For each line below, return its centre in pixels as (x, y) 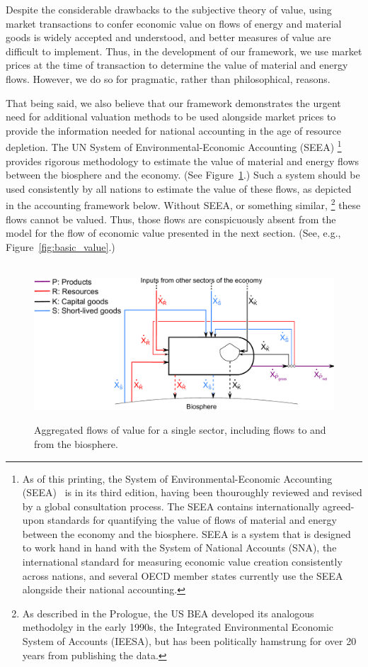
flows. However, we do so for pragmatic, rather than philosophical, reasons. (168, 78)
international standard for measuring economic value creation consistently (182, 562)
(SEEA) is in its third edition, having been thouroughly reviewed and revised (192, 492)
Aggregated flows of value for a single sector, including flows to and (180, 430)
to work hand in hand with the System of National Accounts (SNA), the (179, 548)
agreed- (339, 506)
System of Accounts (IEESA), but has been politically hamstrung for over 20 (189, 641)
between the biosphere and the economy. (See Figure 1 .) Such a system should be (183, 175)
